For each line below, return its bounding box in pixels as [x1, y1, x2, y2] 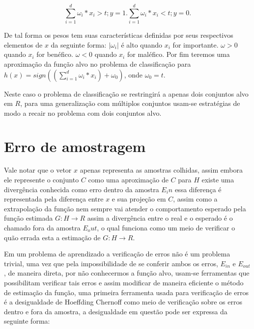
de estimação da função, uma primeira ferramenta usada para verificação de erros [4, 287, 249, 297]
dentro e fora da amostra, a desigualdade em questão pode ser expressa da [4, 306, 227, 316]
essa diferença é [174, 184, 222, 194]
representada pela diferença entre [4, 194, 104, 204]
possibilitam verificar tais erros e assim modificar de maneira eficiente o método [4, 277, 244, 287]
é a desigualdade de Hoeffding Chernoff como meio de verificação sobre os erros [4, 297, 242, 307]
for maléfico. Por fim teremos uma [127, 49, 230, 59]
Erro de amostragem [4, 136, 146, 156]
